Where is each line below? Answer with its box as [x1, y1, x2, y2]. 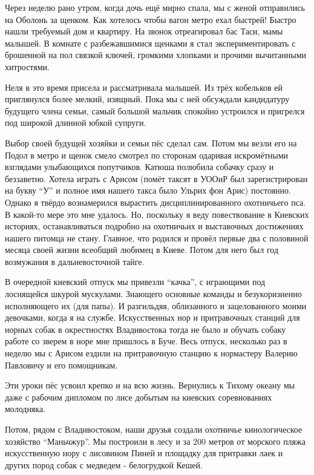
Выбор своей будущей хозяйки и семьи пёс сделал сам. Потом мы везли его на [5, 136, 297, 149]
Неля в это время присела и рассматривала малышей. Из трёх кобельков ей [5, 80, 283, 93]
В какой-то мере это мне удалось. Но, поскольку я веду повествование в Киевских [5, 208, 309, 220]
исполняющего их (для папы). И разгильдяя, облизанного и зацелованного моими [5, 299, 307, 312]
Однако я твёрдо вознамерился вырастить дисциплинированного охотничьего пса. [5, 195, 306, 208]
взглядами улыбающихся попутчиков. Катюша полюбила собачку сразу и [5, 160, 274, 173]
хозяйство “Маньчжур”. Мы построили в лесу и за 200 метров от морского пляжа [5, 434, 306, 447]
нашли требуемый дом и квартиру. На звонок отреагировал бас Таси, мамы [5, 25, 283, 38]
